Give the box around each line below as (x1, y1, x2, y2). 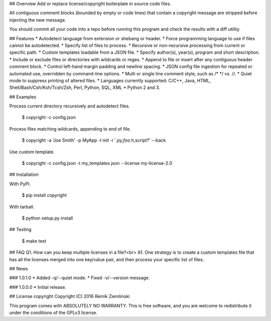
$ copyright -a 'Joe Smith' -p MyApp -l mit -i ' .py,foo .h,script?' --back (22, 137, 166, 143)
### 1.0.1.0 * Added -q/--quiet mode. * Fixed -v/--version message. (9, 275, 150, 281)
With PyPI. (9, 181, 31, 187)
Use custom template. (9, 149, 55, 155)
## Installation (9, 171, 39, 178)
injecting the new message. (9, 17, 66, 23)
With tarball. (9, 203, 35, 209)
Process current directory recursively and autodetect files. (9, 103, 130, 109)
